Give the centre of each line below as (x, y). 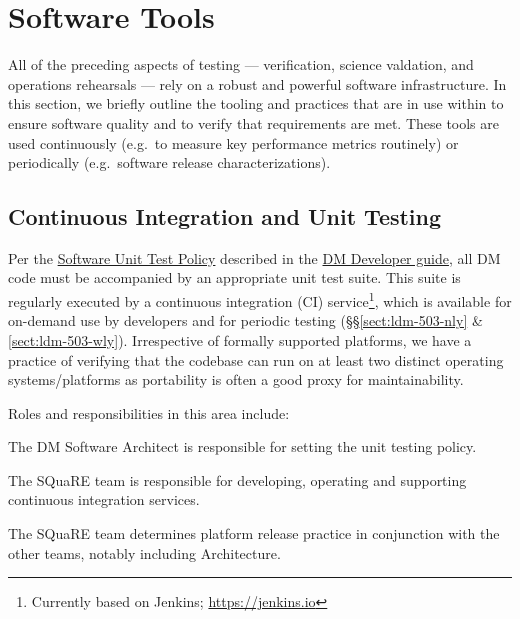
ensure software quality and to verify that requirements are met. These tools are (254, 122)
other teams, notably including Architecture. (144, 552)
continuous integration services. (104, 499)
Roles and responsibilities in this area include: (149, 412)
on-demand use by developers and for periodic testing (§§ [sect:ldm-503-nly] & (245, 320)
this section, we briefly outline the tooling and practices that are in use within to (256, 103)
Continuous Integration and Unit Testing (225, 216)
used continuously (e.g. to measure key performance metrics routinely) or (233, 142)
